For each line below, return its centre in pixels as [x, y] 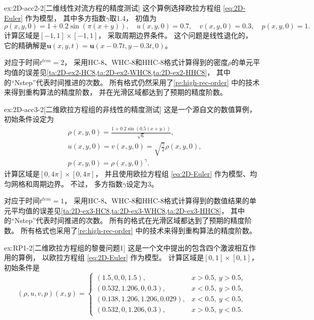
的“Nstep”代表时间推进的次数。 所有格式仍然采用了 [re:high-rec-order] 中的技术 [132, 82]
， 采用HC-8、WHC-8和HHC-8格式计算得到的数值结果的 [157, 201]
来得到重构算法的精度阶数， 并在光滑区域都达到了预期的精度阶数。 [116, 92]
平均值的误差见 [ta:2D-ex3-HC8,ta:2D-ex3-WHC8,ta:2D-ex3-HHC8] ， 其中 [128, 210]
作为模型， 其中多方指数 [66, 17]
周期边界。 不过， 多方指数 [77, 183]
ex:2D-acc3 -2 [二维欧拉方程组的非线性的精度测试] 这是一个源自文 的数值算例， [130, 109]
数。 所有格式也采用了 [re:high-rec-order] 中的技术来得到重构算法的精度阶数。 [130, 230]
